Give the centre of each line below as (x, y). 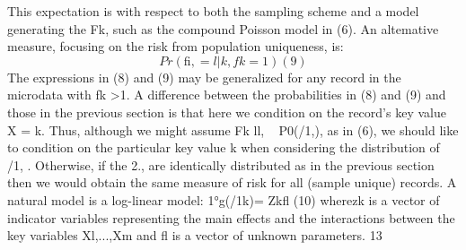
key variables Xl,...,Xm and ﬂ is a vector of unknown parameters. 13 (195, 235)
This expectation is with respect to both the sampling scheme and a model (213, 11)
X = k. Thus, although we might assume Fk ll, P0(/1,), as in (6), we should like (233, 129)
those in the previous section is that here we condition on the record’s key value (227, 112)
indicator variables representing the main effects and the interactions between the (231, 217)
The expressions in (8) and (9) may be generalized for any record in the (204, 77)
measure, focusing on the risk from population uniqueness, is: (176, 46)
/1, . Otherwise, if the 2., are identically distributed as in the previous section (221, 164)
